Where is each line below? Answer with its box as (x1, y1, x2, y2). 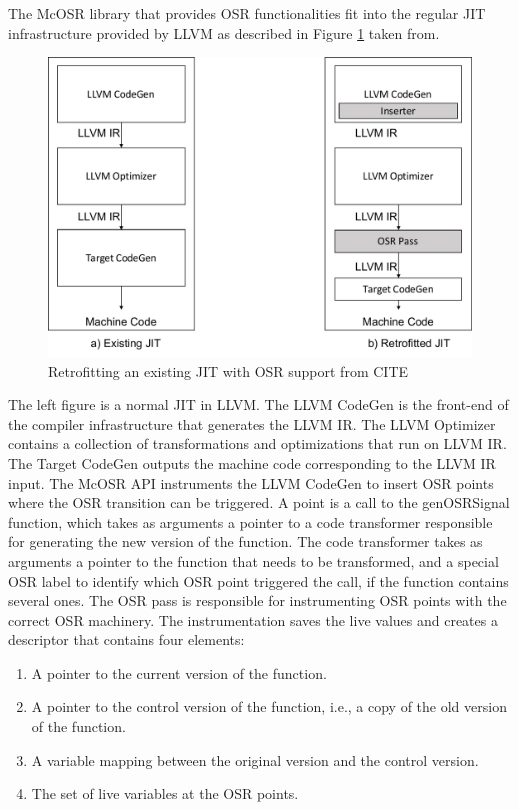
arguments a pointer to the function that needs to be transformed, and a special (8, 550, 499, 571)
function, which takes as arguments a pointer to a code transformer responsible (8, 511, 493, 532)
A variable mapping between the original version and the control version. (31, 749, 479, 770)
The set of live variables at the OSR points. (31, 783, 299, 804)
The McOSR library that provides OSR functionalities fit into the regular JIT (8, 3, 486, 23)
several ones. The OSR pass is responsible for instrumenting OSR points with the (8, 590, 507, 611)
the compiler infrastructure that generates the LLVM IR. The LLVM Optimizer (8, 413, 496, 434)
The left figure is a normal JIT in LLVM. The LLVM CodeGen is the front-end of (8, 394, 509, 415)
